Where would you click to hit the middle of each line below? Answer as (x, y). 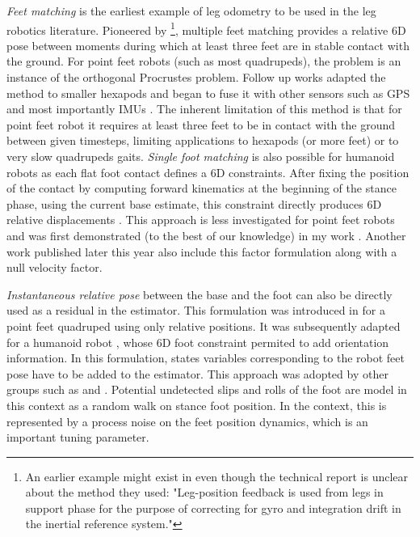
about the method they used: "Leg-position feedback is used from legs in (204, 492)
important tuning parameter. (78, 437)
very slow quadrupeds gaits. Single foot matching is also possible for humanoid (201, 156)
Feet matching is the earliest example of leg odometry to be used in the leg (191, 11)
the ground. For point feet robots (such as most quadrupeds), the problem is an (204, 61)
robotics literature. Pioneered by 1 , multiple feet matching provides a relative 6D (206, 28)
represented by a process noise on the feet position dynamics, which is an (187, 421)
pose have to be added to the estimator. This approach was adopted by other (197, 373)
